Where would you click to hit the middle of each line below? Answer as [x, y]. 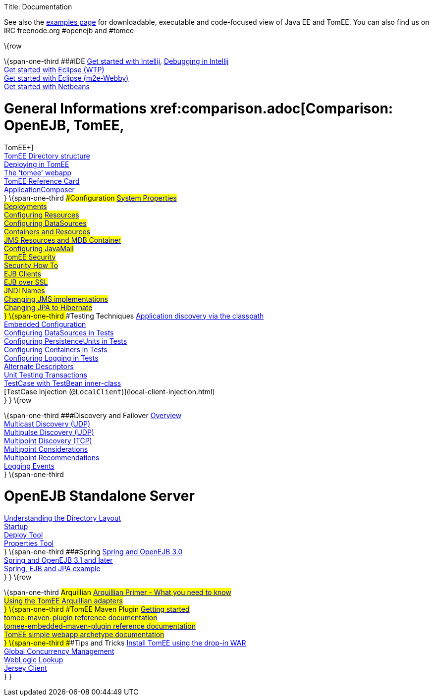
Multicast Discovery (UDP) [47, 424]
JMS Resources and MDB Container [63, 240]
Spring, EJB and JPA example [52, 568]
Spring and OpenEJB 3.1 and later [58, 560]
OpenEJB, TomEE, [64, 125]
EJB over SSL [26, 282]
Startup [16, 526]
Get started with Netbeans [47, 86]
